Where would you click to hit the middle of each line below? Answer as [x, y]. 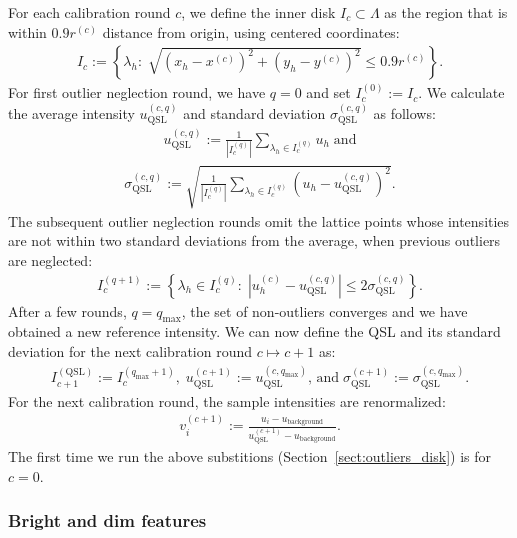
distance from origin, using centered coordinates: [251, 31]
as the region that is [446, 12]
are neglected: [50, 259]
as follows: [404, 112]
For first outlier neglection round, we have [137, 92]
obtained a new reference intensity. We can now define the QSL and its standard [254, 331]
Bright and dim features [107, 520]
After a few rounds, [67, 310]
